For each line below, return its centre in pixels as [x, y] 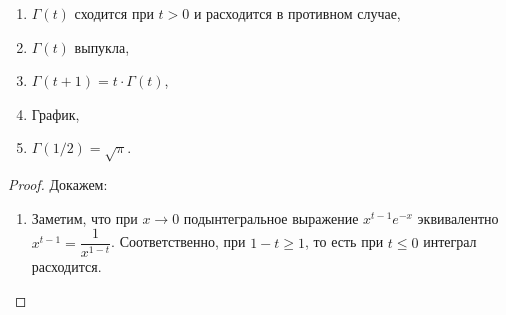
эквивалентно [458, 217]
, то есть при [344, 241]
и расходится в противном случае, [297, 13]
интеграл [450, 241]
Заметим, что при [84, 217]
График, [55, 113]
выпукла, [102, 46]
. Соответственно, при [178, 241]
